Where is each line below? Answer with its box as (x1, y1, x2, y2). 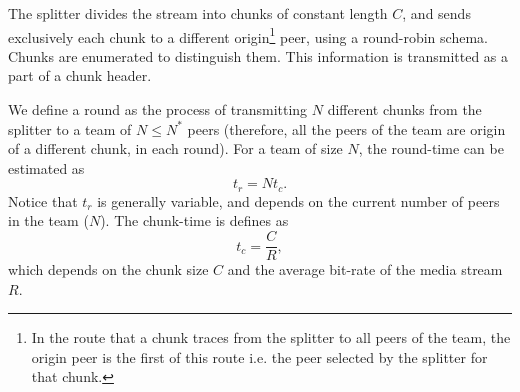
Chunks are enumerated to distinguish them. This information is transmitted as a (8, 45, 509, 66)
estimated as (8, 157, 85, 178)
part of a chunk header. (8, 65, 152, 86)
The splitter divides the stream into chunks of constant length (8, 3, 388, 23)
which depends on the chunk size (8, 259, 209, 280)
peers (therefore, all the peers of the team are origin (187, 118, 506, 139)
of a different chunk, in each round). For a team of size (8, 138, 343, 159)
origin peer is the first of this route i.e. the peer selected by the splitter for (31, 346, 488, 367)
